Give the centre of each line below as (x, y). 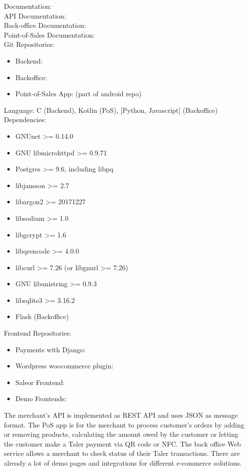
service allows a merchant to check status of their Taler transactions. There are (122, 453)
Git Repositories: (29, 44)
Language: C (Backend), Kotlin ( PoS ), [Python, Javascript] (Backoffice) (111, 110)
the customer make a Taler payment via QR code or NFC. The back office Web (123, 443)
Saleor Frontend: (40, 382)
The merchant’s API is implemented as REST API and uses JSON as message (121, 415)
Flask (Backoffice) (42, 316)
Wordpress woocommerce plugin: (64, 366)
